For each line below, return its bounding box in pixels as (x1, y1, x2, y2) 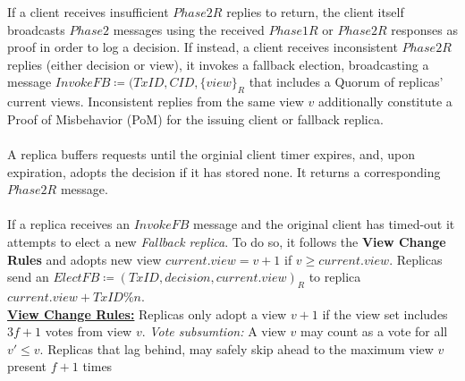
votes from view (45, 322, 132, 341)
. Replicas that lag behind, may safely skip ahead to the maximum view (39, 339, 434, 358)
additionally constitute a (317, 92, 452, 111)
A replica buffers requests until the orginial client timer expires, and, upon (7, 144, 415, 163)
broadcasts (7, 20, 65, 38)
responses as (391, 20, 458, 38)
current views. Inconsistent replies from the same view (7, 92, 304, 111)
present (7, 357, 47, 376)
